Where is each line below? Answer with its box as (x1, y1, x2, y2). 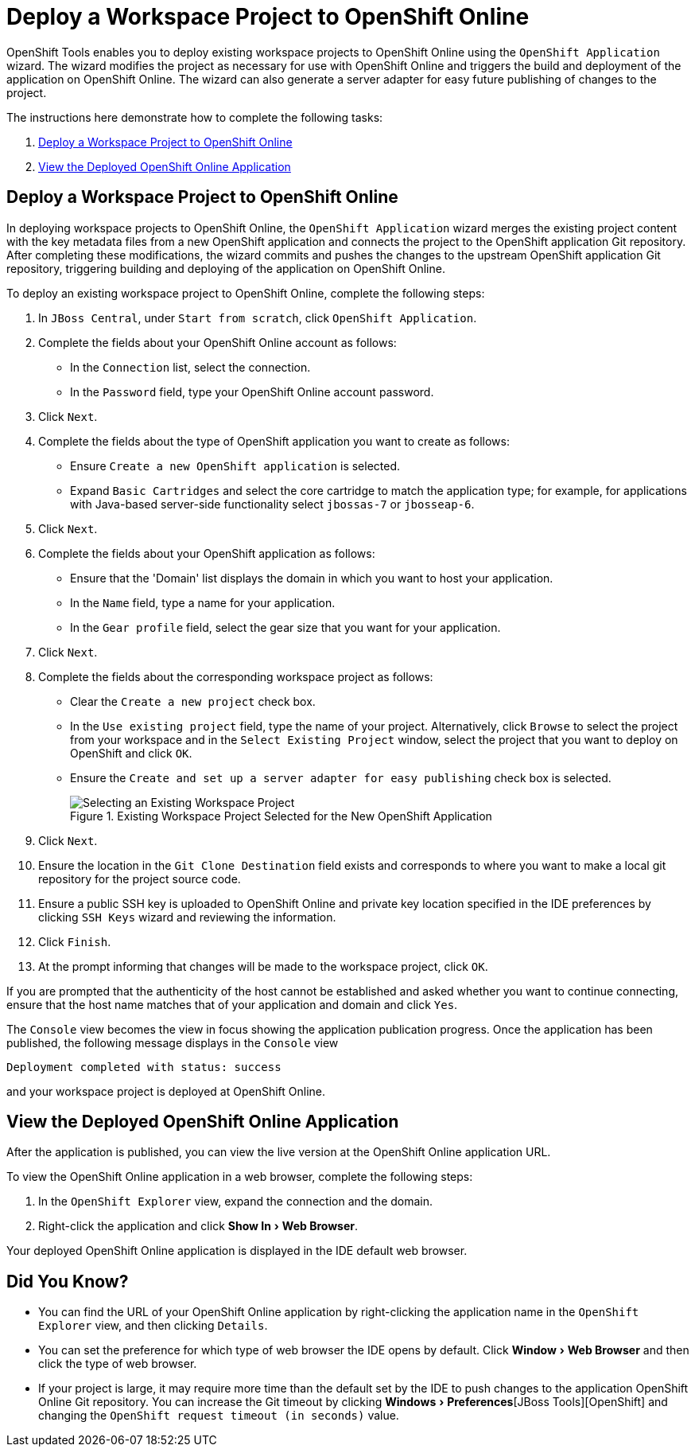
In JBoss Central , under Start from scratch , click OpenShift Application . (38, 310, 477, 325)
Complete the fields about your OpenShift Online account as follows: (38, 335, 397, 349)
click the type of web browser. (38, 1357, 197, 1371)
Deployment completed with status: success (6, 1060, 281, 1073)
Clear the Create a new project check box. (70, 694, 316, 708)
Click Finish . (38, 934, 111, 949)
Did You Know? (6, 1271, 129, 1291)
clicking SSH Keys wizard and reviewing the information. (38, 910, 336, 924)
